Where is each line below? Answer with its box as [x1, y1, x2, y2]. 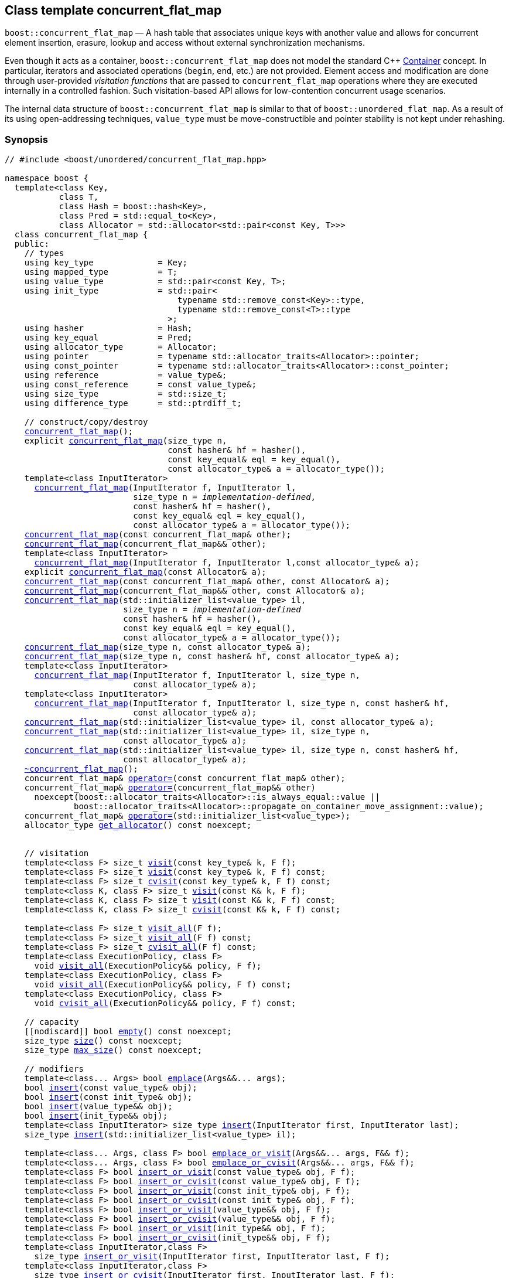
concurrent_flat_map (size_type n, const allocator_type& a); [24, 642, 311, 652]
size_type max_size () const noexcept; [24, 1045, 203, 1055]
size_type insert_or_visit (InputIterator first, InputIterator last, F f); [34, 1252, 390, 1262]
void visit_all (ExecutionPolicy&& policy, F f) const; [34, 980, 291, 990]
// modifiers [24, 1064, 84, 1074]
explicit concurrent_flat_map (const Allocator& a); [24, 567, 267, 577]
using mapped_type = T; [24, 267, 178, 277]
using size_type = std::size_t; [24, 389, 227, 399]
